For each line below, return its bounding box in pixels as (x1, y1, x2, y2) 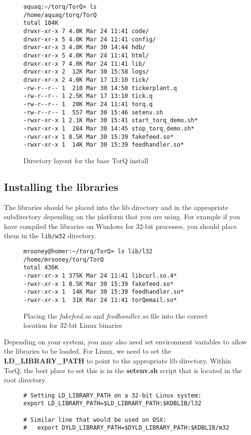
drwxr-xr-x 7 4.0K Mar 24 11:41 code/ (23, 27, 149, 35)
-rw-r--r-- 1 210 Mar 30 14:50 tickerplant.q (23, 84, 177, 92)
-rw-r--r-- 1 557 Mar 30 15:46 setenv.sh (23, 109, 163, 116)
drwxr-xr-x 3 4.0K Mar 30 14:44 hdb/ (23, 44, 146, 51)
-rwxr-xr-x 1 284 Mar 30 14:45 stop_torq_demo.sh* (23, 125, 194, 132)
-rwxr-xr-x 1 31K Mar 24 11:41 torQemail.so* (23, 296, 177, 303)
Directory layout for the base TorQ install (23, 155, 149, 165)
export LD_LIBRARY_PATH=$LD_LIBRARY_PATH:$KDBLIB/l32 (23, 400, 202, 407)
